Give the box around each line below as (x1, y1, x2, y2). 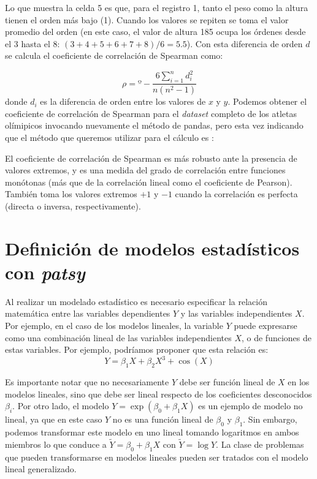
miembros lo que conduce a (5, 437, 107, 450)
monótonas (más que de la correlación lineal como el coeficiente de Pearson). (5, 175, 292, 188)
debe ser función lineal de (179, 375, 275, 388)
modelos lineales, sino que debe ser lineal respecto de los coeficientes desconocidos (5, 387, 312, 400)
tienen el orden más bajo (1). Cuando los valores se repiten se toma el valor (5, 13, 289, 26)
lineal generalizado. (5, 462, 77, 475)
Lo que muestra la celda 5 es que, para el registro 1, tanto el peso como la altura (5, 1, 308, 13)
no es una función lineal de (112, 413, 213, 426)
